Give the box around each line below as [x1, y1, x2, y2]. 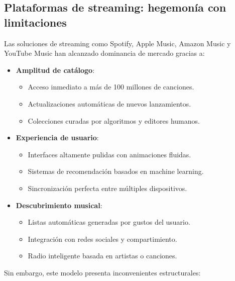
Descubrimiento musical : [16, 200, 102, 210]
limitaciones [4, 14, 67, 30]
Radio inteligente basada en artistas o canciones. [28, 250, 177, 261]
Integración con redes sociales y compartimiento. [28, 233, 177, 244]
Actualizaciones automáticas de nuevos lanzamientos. [28, 98, 191, 109]
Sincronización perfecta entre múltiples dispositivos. [28, 182, 187, 193]
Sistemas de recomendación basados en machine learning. [28, 166, 204, 176]
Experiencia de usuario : [16, 132, 99, 143]
